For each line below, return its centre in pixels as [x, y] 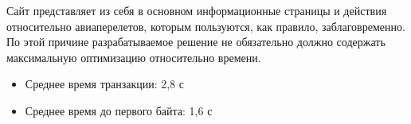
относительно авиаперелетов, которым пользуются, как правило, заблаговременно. [206, 26]
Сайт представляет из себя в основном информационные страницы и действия [197, 10]
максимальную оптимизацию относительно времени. [134, 57]
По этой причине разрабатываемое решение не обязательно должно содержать [196, 42]
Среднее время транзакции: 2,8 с [104, 84]
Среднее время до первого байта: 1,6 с [119, 110]
